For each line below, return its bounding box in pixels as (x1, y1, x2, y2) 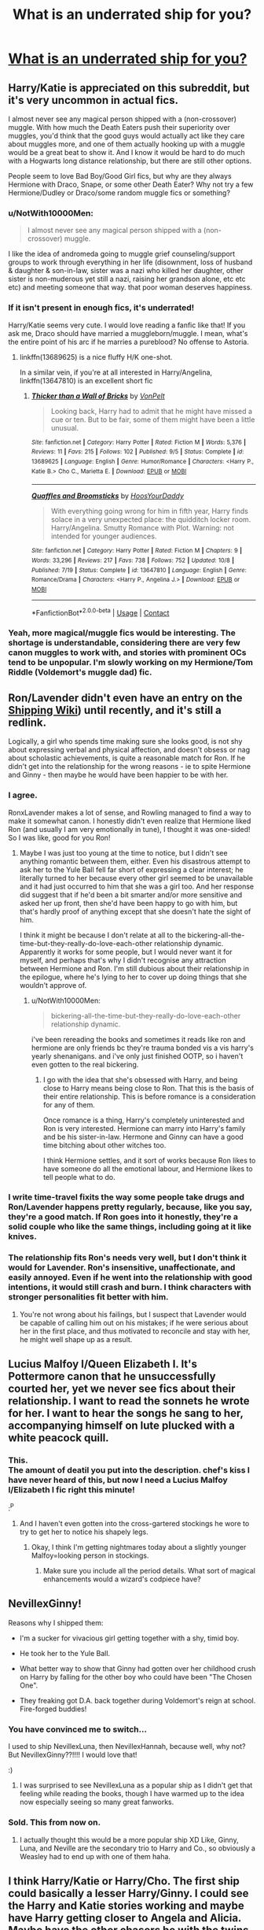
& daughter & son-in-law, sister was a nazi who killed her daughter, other (8, 266, 244, 275)
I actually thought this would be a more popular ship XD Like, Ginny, (19, 1835, 239, 1844)
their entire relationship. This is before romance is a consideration (42, 1092, 256, 1101)
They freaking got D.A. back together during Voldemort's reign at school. (19, 1695, 256, 1705)
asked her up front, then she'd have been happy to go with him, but (19, 898, 238, 908)
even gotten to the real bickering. (31, 1059, 139, 1069)
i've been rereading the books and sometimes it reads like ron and (31, 1034, 246, 1044)
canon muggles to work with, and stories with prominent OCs (8, 647, 247, 658)
